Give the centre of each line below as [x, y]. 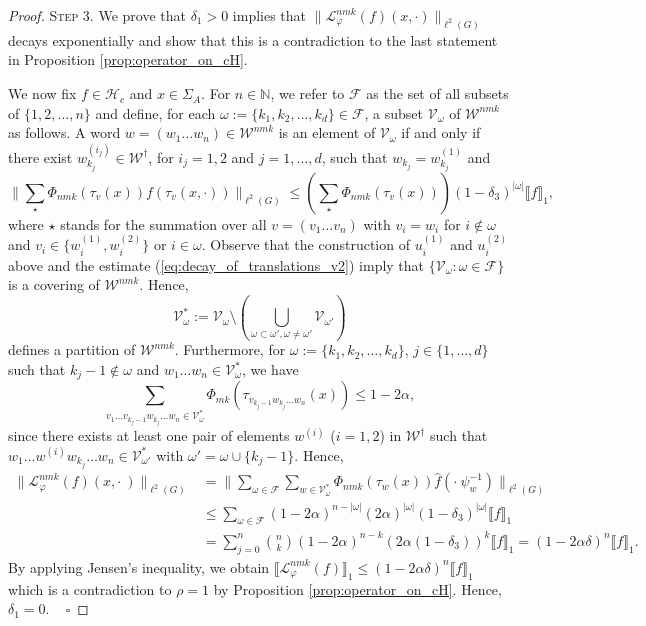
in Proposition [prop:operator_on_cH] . [128, 59]
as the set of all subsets [437, 93]
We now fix [42, 93]
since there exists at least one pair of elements [149, 435]
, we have [270, 369]
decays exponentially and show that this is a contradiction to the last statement [253, 39]
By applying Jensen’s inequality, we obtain [139, 566]
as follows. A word [64, 132]
